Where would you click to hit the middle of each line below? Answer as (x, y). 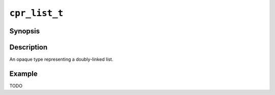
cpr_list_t (36, 13)
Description (29, 47)
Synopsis (25, 31)
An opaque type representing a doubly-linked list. (61, 59)
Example (23, 74)
